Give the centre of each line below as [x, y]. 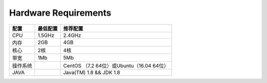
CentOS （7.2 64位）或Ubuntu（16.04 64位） [116, 65]
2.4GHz [72, 35]
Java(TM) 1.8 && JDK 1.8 [92, 72]
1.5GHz [46, 35]
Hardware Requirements [60, 13]
